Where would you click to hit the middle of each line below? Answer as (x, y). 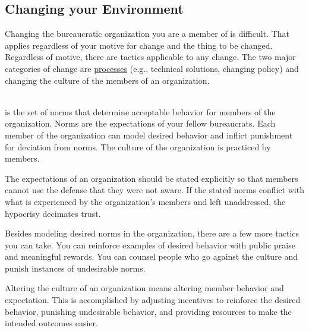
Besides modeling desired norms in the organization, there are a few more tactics (152, 233)
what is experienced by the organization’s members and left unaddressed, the (145, 201)
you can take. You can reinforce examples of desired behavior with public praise (150, 245)
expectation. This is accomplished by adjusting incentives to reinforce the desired (153, 300)
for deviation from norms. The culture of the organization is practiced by (138, 146)
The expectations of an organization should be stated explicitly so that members (152, 178)
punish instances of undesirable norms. (75, 268)
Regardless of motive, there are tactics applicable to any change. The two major (150, 57)
